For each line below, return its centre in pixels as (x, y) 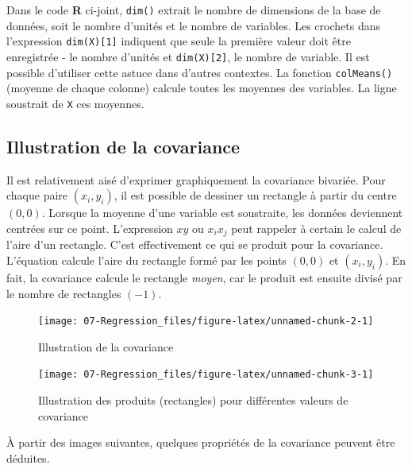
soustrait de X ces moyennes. (75, 103)
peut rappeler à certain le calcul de (316, 228)
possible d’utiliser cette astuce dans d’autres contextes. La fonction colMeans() (200, 72)
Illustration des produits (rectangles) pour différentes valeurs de (193, 400)
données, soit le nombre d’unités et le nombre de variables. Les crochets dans (194, 25)
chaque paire (37, 195)
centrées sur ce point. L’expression (90, 228)
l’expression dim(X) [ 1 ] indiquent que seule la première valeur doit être (179, 41)
